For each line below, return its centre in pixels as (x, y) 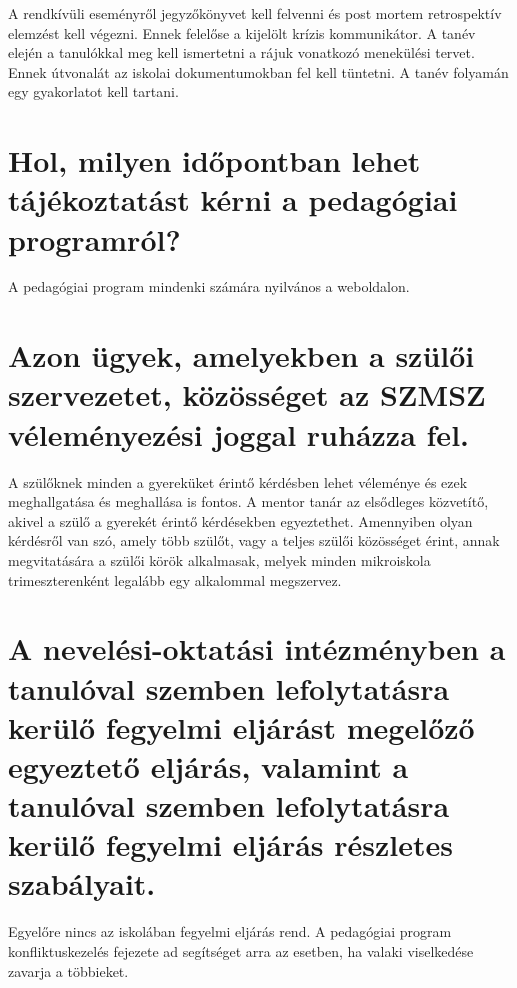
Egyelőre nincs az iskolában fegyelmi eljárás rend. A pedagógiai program (230, 931)
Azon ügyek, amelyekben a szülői (241, 355)
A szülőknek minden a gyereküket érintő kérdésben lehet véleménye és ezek (238, 481)
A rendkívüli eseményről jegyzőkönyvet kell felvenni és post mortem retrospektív (255, 13)
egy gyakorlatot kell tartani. (93, 91)
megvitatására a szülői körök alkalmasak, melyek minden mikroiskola (219, 559)
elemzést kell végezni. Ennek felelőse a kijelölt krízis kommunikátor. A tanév (242, 32)
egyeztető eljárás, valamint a (208, 765)
